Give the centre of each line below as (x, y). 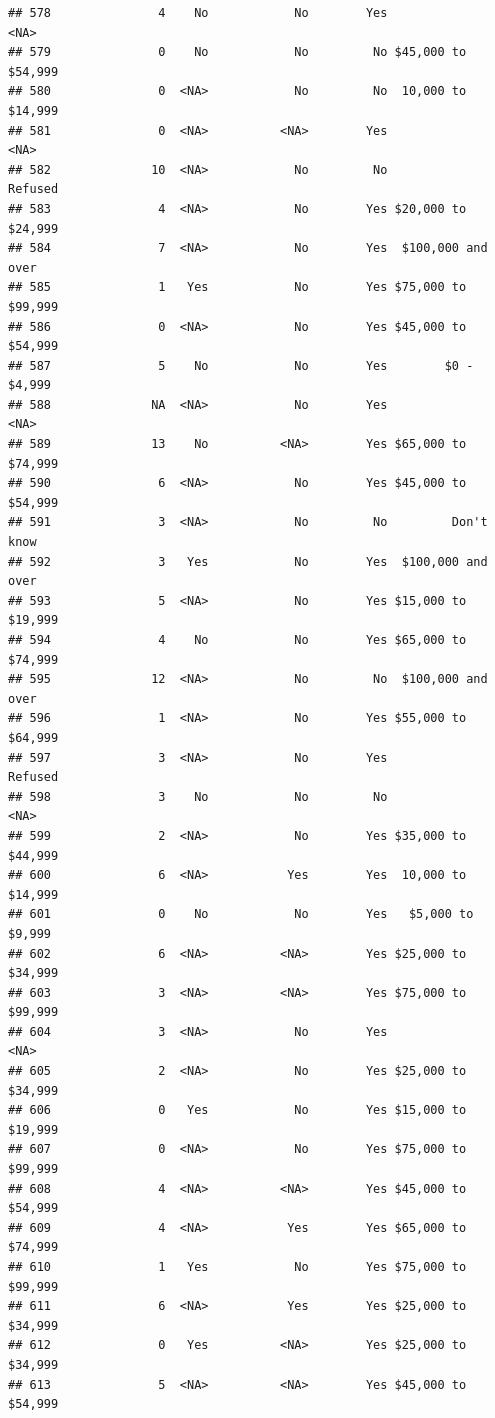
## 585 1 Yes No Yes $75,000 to (237, 287)
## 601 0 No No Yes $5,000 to (241, 914)
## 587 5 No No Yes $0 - (241, 365)
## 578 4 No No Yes (198, 13)
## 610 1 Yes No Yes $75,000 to (237, 1267)
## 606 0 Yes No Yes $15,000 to (237, 1110)
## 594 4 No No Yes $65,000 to (237, 640)
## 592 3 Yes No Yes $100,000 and (248, 561)
